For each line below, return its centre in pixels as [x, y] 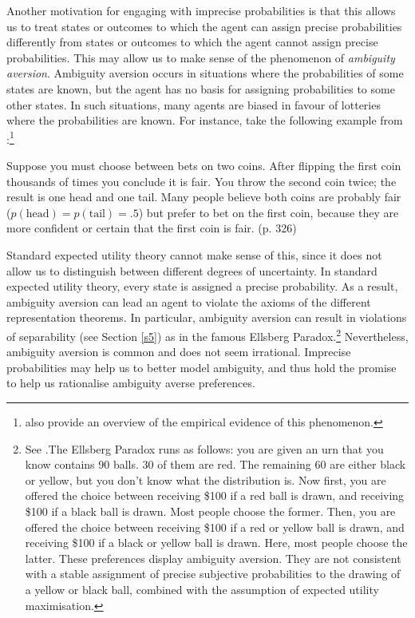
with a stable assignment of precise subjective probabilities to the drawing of [213, 574]
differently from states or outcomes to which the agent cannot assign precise [192, 42]
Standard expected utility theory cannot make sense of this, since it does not [194, 254]
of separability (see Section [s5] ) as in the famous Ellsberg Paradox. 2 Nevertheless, [207, 335]
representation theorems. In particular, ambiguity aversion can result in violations [207, 317]
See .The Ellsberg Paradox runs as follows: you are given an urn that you [204, 448]
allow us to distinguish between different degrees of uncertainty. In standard [192, 270]
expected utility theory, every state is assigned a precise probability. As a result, [202, 286]
